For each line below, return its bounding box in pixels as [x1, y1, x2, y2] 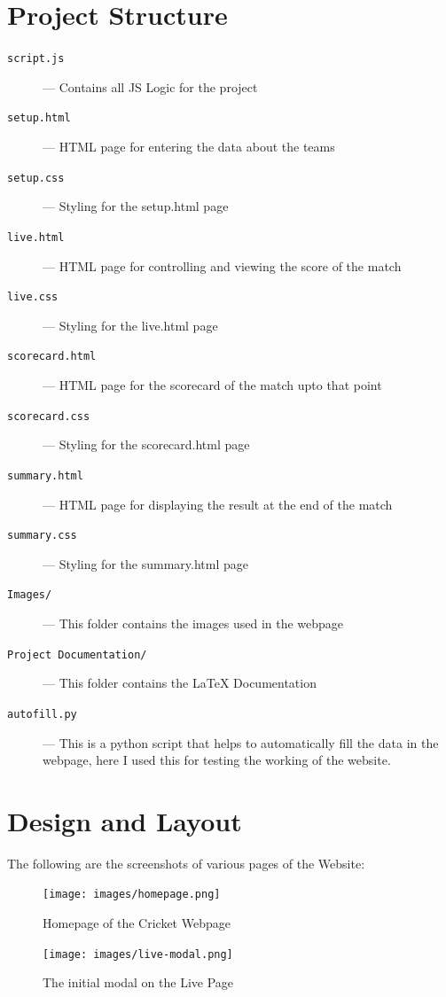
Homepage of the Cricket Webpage [43, 914, 231, 932]
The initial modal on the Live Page [43, 973, 234, 992]
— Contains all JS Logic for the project [43, 77, 258, 96]
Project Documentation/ [7, 648, 147, 661]
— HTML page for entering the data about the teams [43, 137, 335, 156]
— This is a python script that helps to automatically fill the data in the [43, 733, 439, 752]
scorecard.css [7, 409, 90, 423]
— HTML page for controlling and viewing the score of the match [43, 256, 402, 275]
